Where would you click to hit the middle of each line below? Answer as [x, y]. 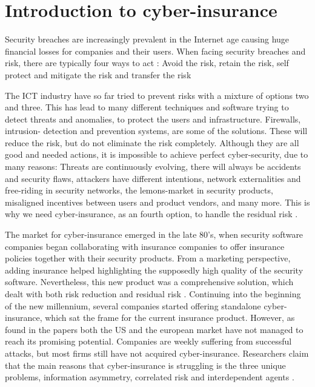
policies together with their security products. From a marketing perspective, [148, 258]
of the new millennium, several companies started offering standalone [133, 305]
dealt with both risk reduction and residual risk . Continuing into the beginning [153, 294]
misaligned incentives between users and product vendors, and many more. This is [157, 202]
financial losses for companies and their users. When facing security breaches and [155, 51]
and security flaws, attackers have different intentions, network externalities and [153, 178]
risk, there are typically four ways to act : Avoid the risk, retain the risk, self [147, 63]
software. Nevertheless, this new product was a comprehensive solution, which [149, 282]
